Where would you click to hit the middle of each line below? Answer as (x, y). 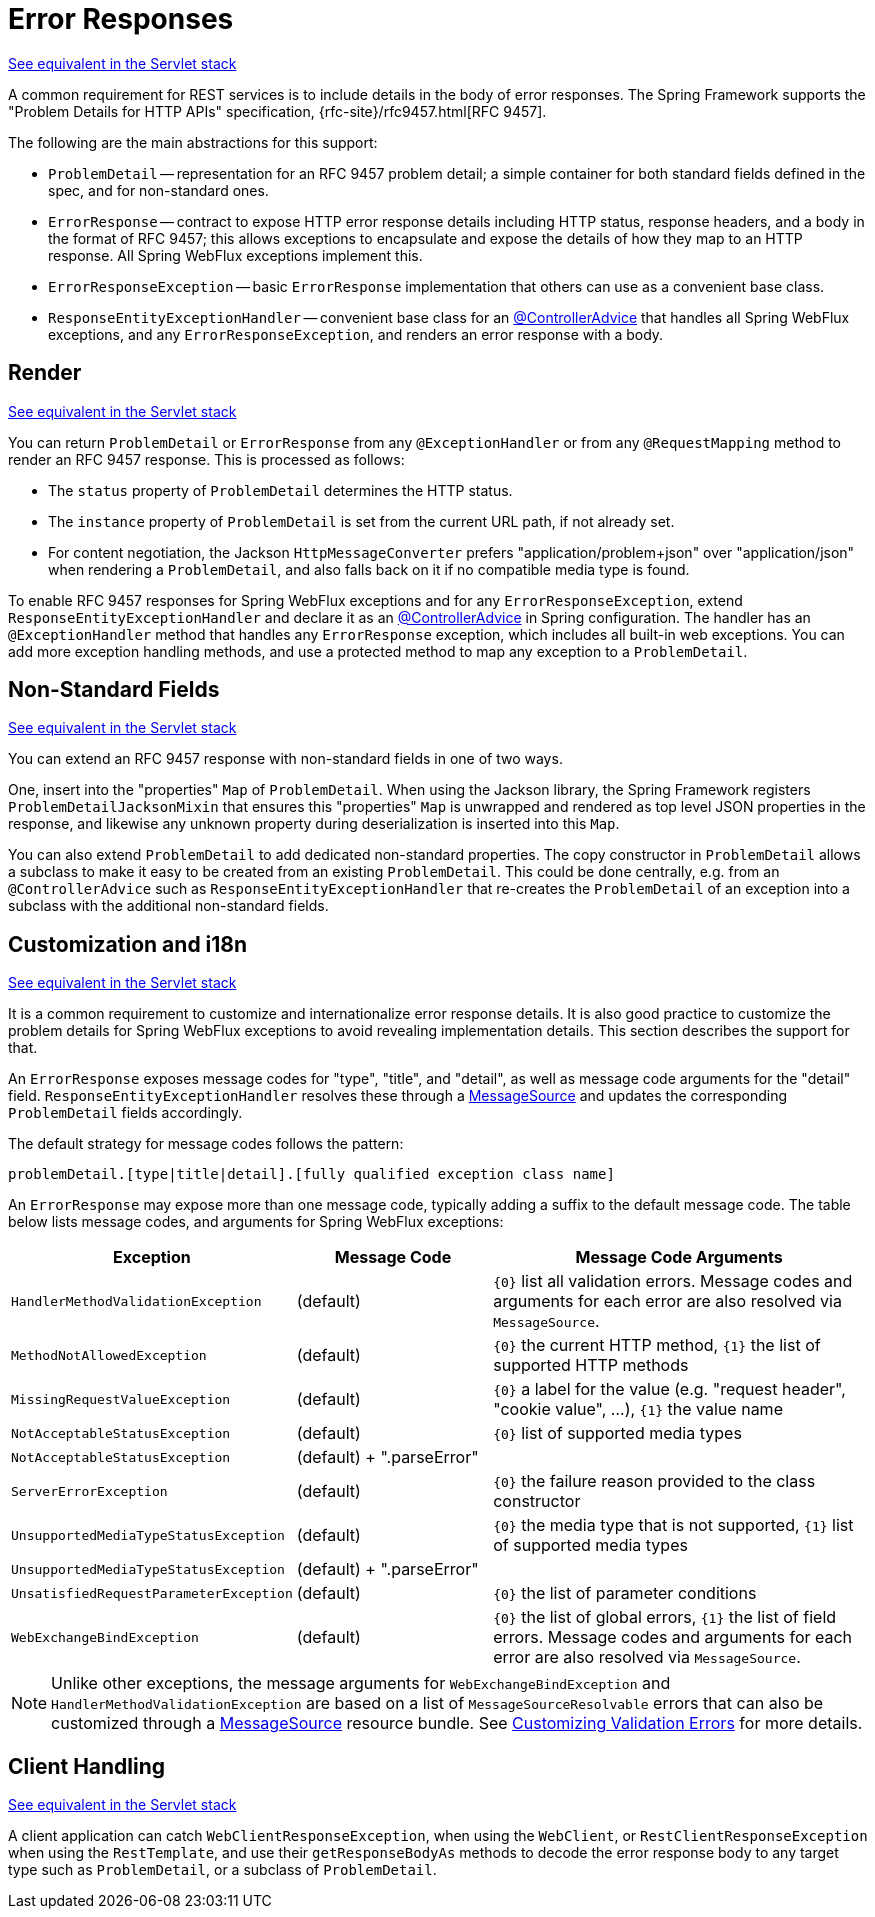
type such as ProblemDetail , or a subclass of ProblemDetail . (222, 1870)
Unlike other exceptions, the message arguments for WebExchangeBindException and (361, 1683)
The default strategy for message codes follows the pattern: (206, 1144)
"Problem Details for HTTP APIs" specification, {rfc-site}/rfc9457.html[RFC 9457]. (277, 111)
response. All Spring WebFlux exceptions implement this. (235, 255)
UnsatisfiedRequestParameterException (152, 1593)
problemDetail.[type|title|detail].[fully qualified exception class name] (311, 1174)
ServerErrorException (89, 1491)
